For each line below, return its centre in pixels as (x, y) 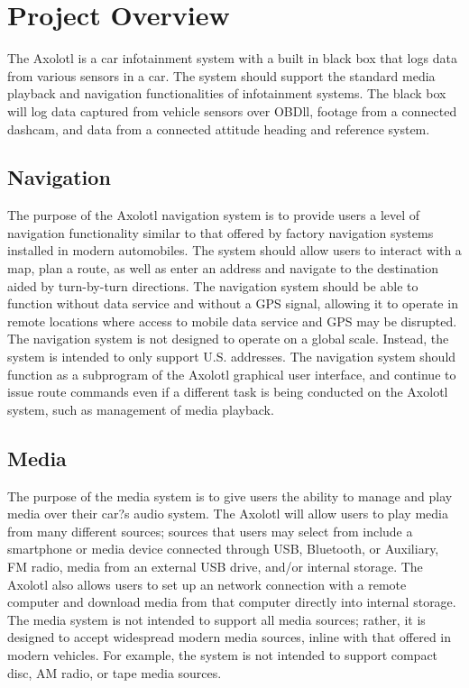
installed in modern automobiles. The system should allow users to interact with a (234, 250)
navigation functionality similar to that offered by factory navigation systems (221, 232)
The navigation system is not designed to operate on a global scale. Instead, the (228, 339)
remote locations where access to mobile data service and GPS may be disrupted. (232, 321)
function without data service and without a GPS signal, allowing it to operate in (233, 303)
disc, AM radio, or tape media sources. (115, 672)
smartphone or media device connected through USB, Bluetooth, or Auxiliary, (223, 549)
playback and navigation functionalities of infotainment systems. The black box (227, 93)
